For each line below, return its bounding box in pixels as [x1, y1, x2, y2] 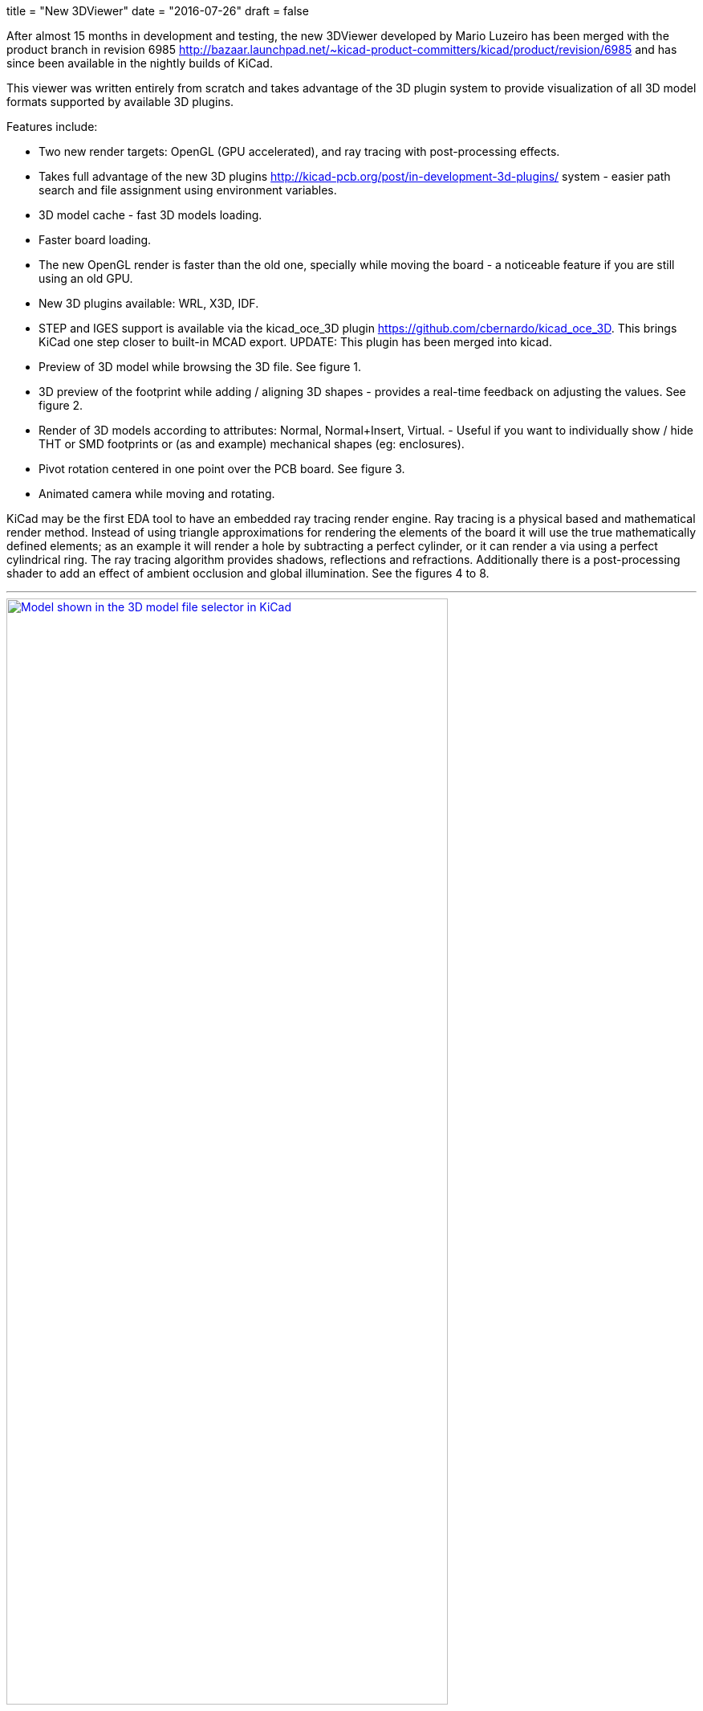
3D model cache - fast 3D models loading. [39, 208, 262, 222]
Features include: [6, 120, 98, 133]
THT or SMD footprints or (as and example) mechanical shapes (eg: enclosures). [39, 437, 465, 451]
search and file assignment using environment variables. [39, 183, 337, 197]
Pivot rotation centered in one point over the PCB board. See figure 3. [39, 462, 405, 476]
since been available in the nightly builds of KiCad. [6, 56, 273, 70]
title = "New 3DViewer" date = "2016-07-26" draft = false [6, 4, 309, 18]
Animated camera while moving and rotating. [39, 487, 275, 500]
